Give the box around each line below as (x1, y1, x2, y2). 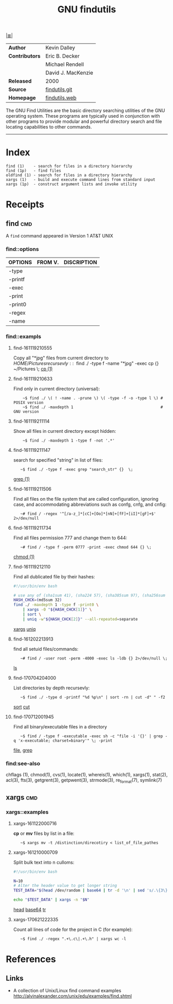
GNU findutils (57, 4, 117, 15)
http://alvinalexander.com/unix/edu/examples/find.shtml (13, 993, 132, 999)
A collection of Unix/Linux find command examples (13, 988, 122, 993)
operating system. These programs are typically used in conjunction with (6, 113, 160, 119)
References (6, 954, 56, 965)
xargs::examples (6, 809, 49, 816)
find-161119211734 (13, 524, 52, 531)
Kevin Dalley (45, 44, 75, 51)
